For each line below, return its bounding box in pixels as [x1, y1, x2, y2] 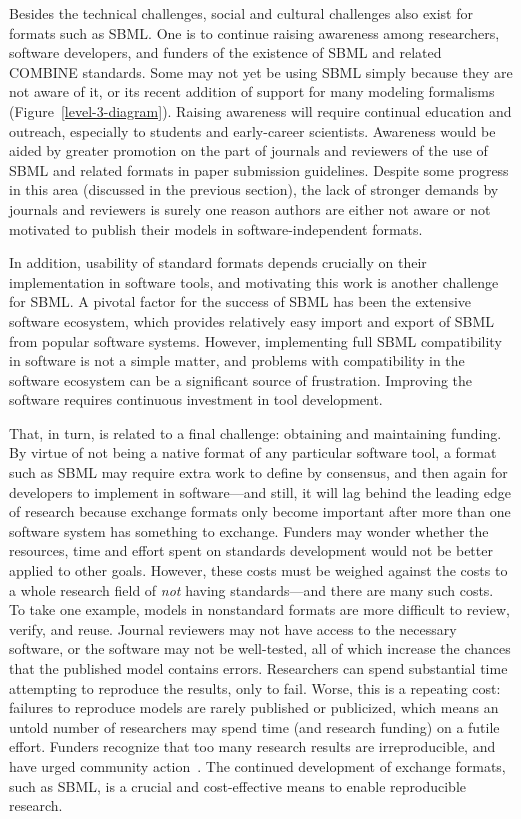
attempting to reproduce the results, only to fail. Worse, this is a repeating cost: [9, 677, 501, 698]
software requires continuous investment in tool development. [9, 389, 383, 410]
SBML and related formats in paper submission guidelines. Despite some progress [9, 159, 509, 180]
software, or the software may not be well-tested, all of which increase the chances [9, 638, 511, 659]
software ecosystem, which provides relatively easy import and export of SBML [9, 310, 495, 331]
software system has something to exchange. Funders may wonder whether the [9, 520, 489, 541]
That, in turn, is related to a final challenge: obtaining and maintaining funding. [9, 422, 502, 443]
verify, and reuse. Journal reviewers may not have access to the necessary [9, 618, 457, 639]
